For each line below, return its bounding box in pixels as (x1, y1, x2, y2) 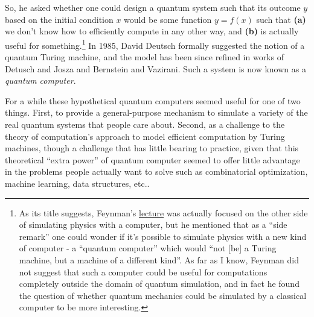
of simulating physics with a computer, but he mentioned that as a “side (19, 218, 287, 231)
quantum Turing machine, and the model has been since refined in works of (5, 51, 284, 63)
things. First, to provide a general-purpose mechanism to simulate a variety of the (5, 106, 308, 119)
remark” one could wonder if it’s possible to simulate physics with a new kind (19, 230, 307, 242)
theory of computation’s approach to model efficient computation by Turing (5, 130, 285, 142)
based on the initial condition (5, 13, 114, 25)
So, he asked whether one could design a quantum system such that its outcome (5, 1, 301, 13)
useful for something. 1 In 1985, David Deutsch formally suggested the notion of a (5, 37, 305, 51)
